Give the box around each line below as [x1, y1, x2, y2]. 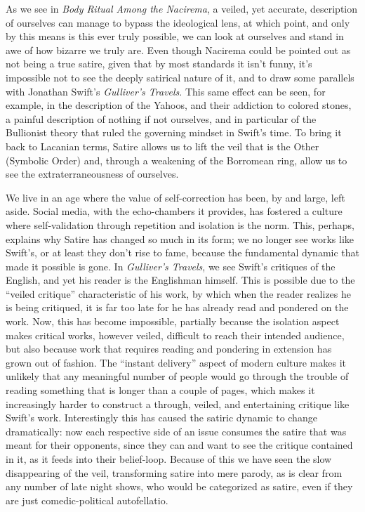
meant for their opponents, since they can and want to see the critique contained [6, 438, 353, 452]
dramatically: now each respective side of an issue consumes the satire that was [6, 424, 347, 438]
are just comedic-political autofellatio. [6, 492, 168, 507]
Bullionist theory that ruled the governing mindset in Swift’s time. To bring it [6, 125, 342, 140]
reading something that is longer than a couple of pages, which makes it [6, 383, 315, 398]
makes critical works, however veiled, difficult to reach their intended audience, [6, 327, 345, 342]
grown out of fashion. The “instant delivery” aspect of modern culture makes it [6, 355, 347, 369]
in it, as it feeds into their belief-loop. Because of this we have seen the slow [6, 452, 332, 466]
